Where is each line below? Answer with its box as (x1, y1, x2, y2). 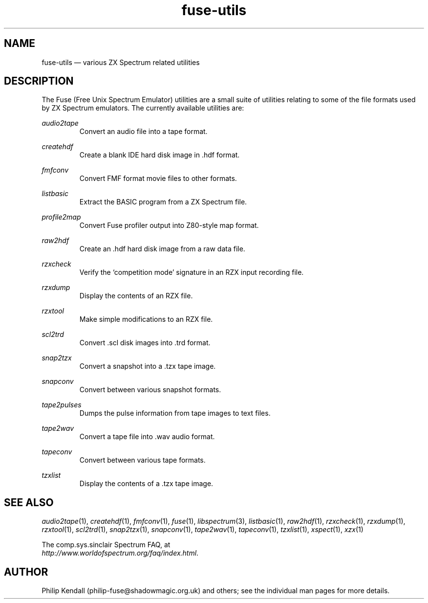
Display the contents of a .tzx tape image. (79, 479, 214, 488)
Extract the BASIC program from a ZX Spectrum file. (79, 198, 247, 206)
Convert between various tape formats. (79, 456, 206, 465)
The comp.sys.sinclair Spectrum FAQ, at (42, 540, 171, 549)
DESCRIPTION (4, 75, 74, 88)
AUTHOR (4, 565, 48, 578)
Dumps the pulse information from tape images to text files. (79, 409, 271, 418)
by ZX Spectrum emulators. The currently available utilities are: (42, 104, 244, 112)
